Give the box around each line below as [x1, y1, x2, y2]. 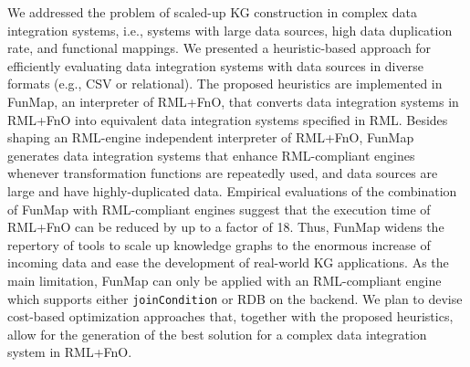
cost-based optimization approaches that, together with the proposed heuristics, [7, 307, 454, 326]
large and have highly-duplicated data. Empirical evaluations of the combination [7, 181, 457, 200]
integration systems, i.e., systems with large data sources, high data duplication [7, 20, 453, 39]
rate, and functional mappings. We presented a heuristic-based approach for [7, 38, 432, 58]
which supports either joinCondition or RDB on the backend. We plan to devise [7, 288, 463, 308]
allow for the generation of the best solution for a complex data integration [7, 324, 427, 343]
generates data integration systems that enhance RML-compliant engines [7, 145, 415, 164]
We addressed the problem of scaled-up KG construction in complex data [7, 3, 417, 21]
